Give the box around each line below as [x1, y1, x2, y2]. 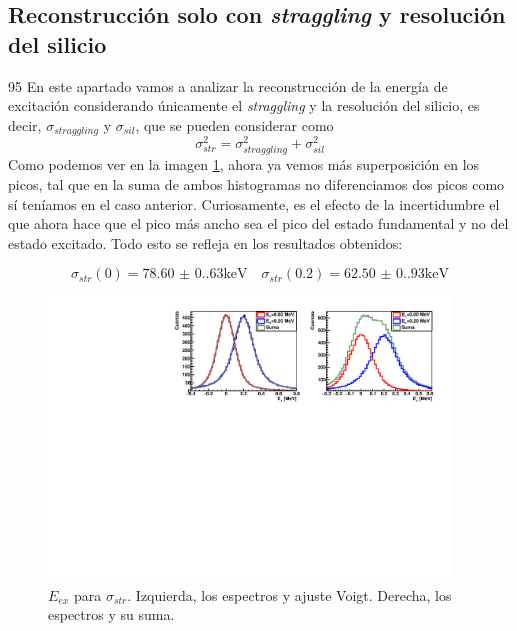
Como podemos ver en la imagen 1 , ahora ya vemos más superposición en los [8, 154, 480, 175]
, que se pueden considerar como [135, 114, 334, 135]
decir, [8, 114, 42, 135]
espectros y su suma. [48, 604, 175, 625]
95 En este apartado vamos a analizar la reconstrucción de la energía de [8, 75, 448, 96]
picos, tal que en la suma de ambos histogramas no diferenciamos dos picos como [8, 174, 505, 195]
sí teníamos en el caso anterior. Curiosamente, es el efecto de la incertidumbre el [8, 193, 500, 214]
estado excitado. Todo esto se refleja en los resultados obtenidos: [8, 232, 403, 253]
